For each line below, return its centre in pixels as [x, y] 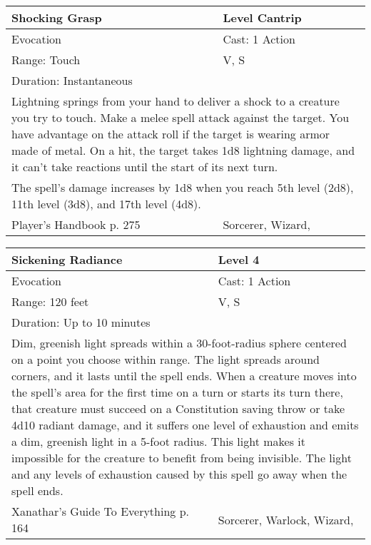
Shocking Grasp [57, 17]
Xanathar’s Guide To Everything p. [101, 511]
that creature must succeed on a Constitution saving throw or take [178, 408]
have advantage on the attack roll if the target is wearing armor [171, 134]
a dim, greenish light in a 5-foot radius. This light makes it [159, 441]
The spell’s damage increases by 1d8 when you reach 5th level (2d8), [183, 187]
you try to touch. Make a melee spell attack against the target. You [181, 117]
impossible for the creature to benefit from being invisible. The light [182, 458]
